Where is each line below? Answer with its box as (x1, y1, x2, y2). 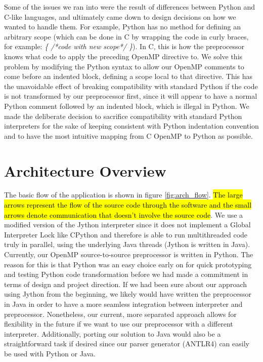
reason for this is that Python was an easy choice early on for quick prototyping (4, 259, 252, 269)
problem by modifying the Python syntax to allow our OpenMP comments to (4, 61, 244, 71)
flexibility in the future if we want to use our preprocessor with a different (4, 318, 233, 329)
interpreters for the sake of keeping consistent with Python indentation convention (4, 120, 259, 131)
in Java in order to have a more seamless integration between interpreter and (4, 298, 243, 309)
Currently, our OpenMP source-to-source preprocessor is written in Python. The (4, 249, 253, 259)
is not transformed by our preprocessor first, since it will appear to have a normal (4, 91, 257, 101)
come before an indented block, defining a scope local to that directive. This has (4, 71, 253, 82)
